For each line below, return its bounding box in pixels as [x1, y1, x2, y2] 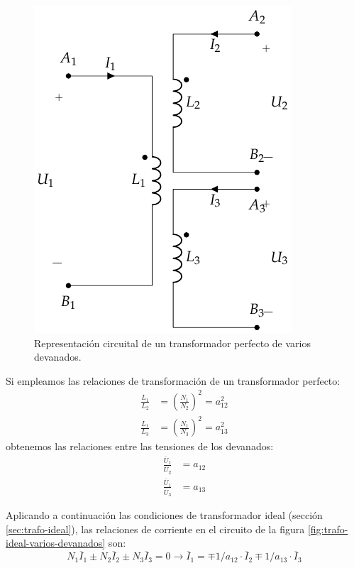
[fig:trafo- [307, 521, 348, 536]
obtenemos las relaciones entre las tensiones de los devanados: [6, 439, 274, 454]
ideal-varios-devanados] [6, 535, 106, 550]
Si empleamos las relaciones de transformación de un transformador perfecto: [6, 373, 341, 388]
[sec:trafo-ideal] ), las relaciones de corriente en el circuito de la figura [6, 521, 305, 536]
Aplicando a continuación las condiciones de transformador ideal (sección [6, 508, 323, 523]
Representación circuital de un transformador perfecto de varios [34, 335, 311, 350]
